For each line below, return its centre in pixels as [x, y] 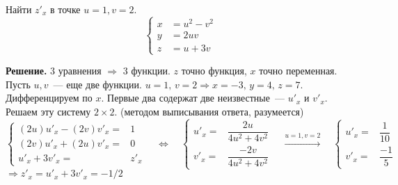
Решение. [26, 71]
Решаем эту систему [48, 112]
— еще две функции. [97, 84]
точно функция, [214, 71]
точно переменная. [298, 71]
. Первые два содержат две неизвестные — [193, 98]
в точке [65, 9]
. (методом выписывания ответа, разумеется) [209, 112]
